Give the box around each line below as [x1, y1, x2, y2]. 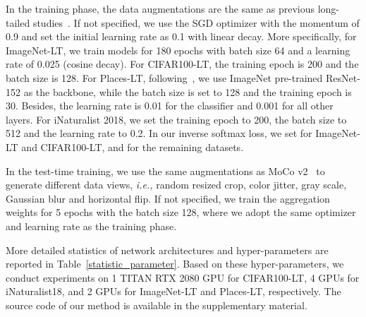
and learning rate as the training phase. [6, 218, 177, 233]
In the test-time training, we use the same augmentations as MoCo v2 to [6, 163, 325, 178]
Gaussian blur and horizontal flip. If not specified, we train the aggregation [6, 191, 330, 205]
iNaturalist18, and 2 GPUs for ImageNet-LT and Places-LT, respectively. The [6, 284, 341, 299]
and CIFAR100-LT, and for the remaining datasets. [21, 139, 244, 154]
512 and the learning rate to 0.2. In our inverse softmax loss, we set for [6, 126, 312, 140]
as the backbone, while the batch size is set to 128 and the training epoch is [23, 84, 352, 99]
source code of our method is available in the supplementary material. [6, 297, 307, 312]
